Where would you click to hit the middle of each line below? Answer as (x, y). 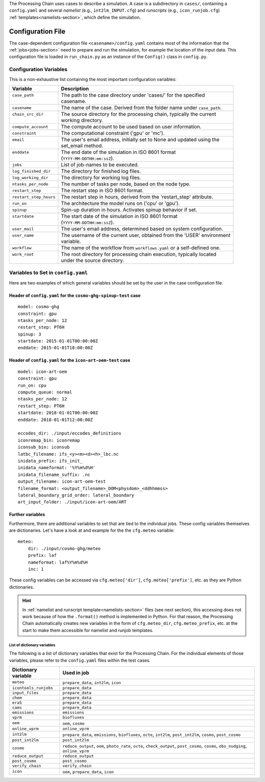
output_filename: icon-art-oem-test (62, 482)
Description (75, 89)
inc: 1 (36, 569)
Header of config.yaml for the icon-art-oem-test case (70, 360)
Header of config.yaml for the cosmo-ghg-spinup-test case (75, 295)
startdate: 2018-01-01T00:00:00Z (58, 413)
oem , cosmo (73, 723)
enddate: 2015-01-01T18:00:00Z (55, 348)
